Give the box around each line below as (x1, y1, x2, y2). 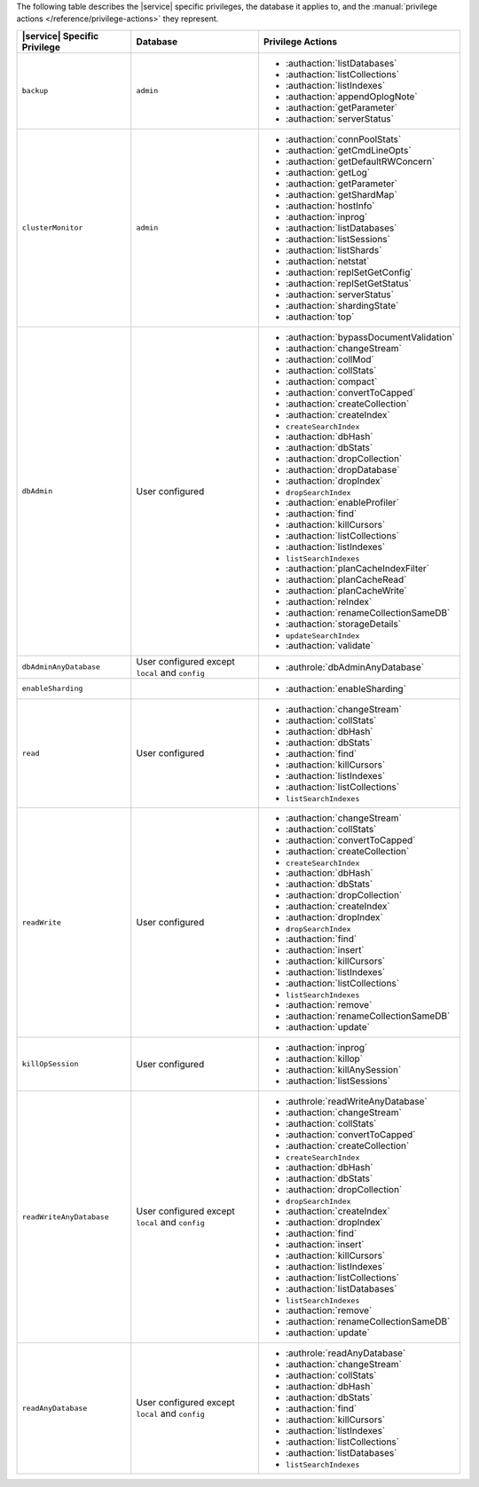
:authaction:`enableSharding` (285, 682, 407, 695)
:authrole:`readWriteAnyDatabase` (285, 1095, 428, 1107)
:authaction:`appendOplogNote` (285, 90, 418, 102)
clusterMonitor (21, 223, 83, 232)
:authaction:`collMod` (285, 353, 374, 366)
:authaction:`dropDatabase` (285, 463, 400, 476)
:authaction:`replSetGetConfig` (285, 266, 413, 279)
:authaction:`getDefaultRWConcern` (285, 155, 436, 168)
